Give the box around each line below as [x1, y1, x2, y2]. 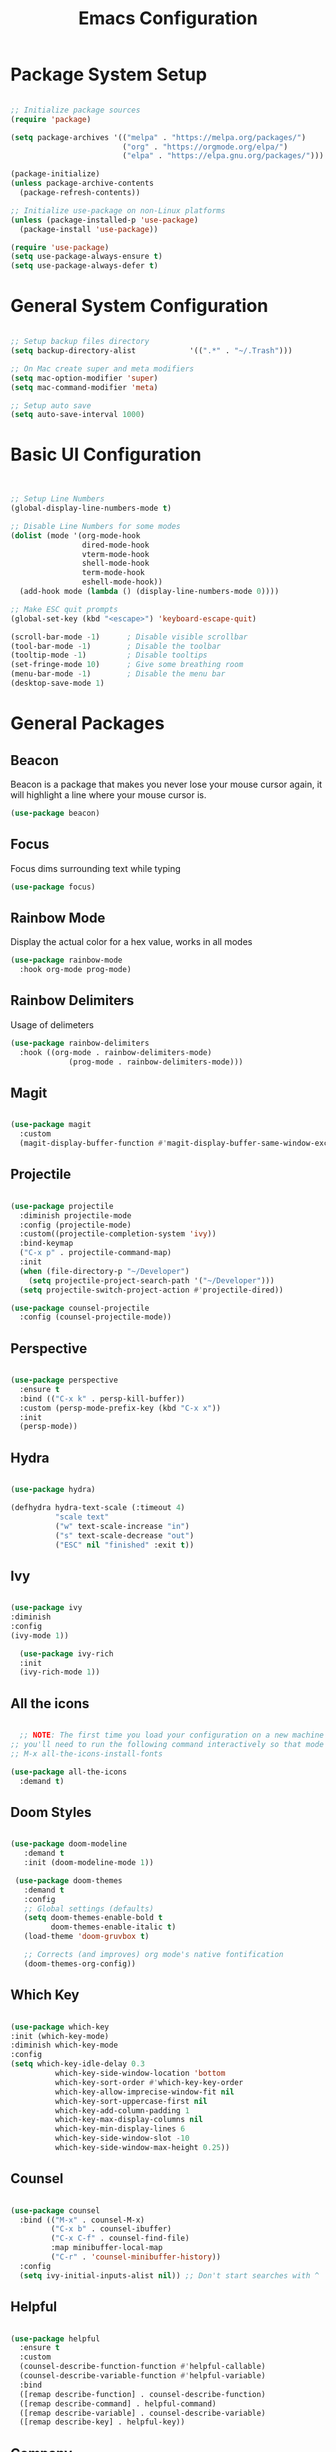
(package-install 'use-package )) [19, 224, 159, 234]
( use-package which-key [10, 2022, 110, 2032]
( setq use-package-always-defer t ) [10, 261, 159, 271]
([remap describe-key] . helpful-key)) [19, 2417, 186, 2427]
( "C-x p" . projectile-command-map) [19, 1248, 172, 1258]
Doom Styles [10, 1803, 92, 1821]
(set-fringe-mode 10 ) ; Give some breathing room [10, 660, 244, 670]
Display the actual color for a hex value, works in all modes [10, 936, 253, 948]
